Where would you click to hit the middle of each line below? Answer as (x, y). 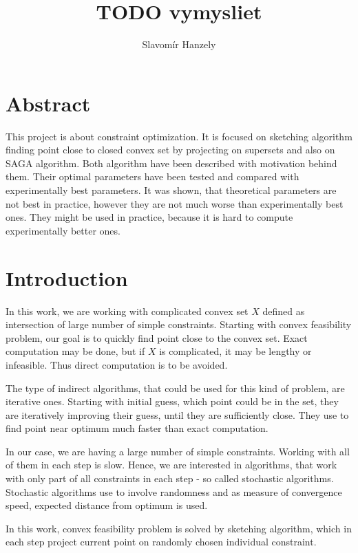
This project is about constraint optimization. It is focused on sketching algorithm (179, 136)
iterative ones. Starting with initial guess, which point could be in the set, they (172, 401)
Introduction (67, 278)
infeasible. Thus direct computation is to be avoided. (117, 364)
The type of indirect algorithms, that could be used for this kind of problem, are (175, 388)
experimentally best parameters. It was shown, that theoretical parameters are (171, 190)
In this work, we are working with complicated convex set (127, 311)
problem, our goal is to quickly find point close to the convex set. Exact (157, 337)
